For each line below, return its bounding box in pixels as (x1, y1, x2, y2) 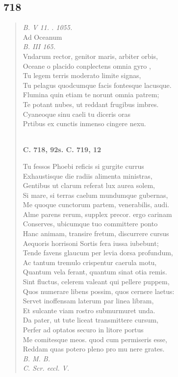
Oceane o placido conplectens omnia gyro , (23, 60, 151, 71)
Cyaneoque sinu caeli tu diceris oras (23, 108, 131, 119)
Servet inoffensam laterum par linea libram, (23, 296, 154, 306)
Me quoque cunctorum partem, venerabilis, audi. (23, 199, 169, 210)
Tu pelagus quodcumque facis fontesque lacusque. (23, 80, 172, 90)
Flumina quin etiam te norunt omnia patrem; (23, 89, 159, 100)
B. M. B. (23, 353, 50, 363)
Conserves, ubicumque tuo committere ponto (23, 218, 158, 229)
